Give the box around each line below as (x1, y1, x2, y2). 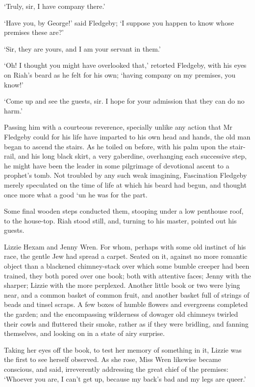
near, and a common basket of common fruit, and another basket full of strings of (4, 289, 250, 300)
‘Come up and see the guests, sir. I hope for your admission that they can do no (4, 96, 245, 106)
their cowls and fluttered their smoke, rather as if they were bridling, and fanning (4, 318, 249, 329)
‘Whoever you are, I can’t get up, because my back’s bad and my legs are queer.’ (4, 373, 246, 384)
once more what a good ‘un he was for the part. (4, 189, 148, 199)
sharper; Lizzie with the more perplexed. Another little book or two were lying (4, 280, 240, 290)
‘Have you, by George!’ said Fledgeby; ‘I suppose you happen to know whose (4, 17, 234, 28)
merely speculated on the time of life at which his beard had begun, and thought (4, 179, 247, 190)
